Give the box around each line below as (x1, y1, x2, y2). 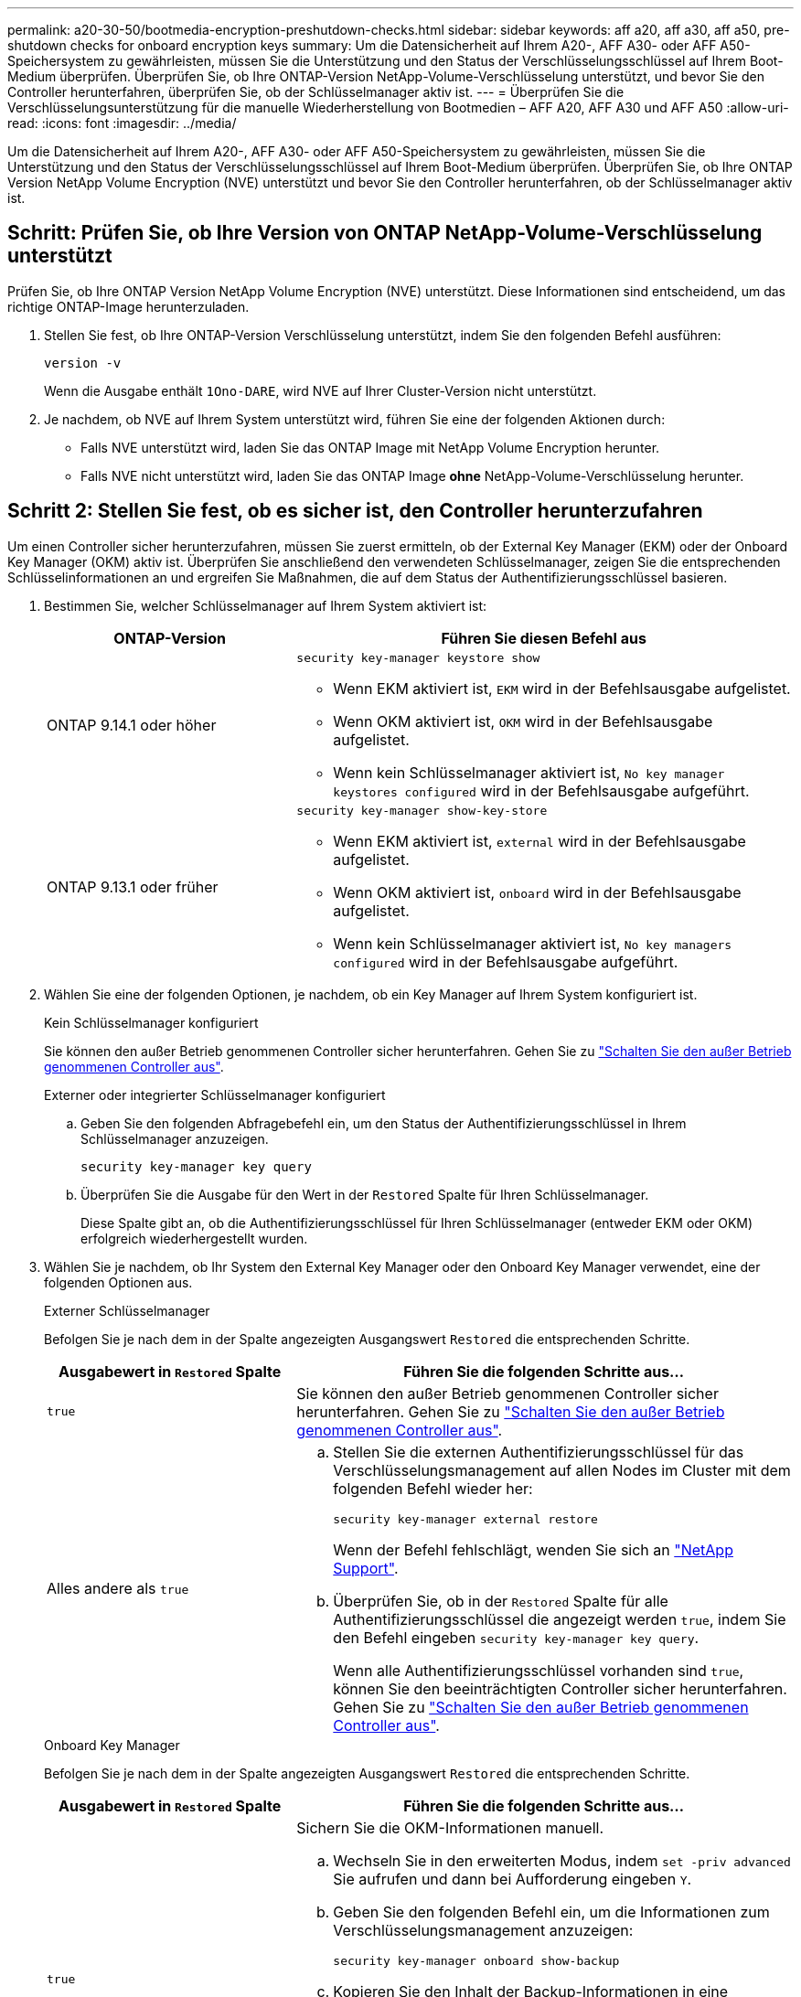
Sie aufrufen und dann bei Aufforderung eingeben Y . (333, 1869, 692, 1888)
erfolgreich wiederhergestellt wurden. (80, 1230, 308, 1246)
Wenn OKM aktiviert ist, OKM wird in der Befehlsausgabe (333, 711, 713, 731)
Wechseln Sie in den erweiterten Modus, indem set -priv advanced (333, 1851, 791, 1870)
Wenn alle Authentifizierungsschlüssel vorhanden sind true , (333, 1661, 744, 1680)
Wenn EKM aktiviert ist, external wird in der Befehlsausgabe (333, 831, 746, 850)
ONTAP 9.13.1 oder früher (47, 878, 219, 897)
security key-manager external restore (333, 1511, 598, 1526)
